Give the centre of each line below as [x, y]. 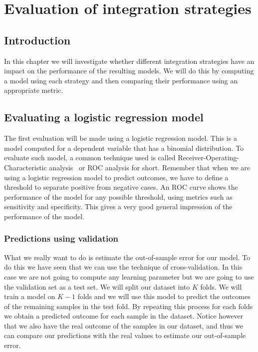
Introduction [37, 40]
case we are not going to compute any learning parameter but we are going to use [129, 276]
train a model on [30, 296]
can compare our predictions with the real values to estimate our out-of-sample [125, 335]
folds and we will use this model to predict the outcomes [164, 296]
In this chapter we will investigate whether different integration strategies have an [129, 61]
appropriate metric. [34, 90]
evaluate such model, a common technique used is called [90, 158]
